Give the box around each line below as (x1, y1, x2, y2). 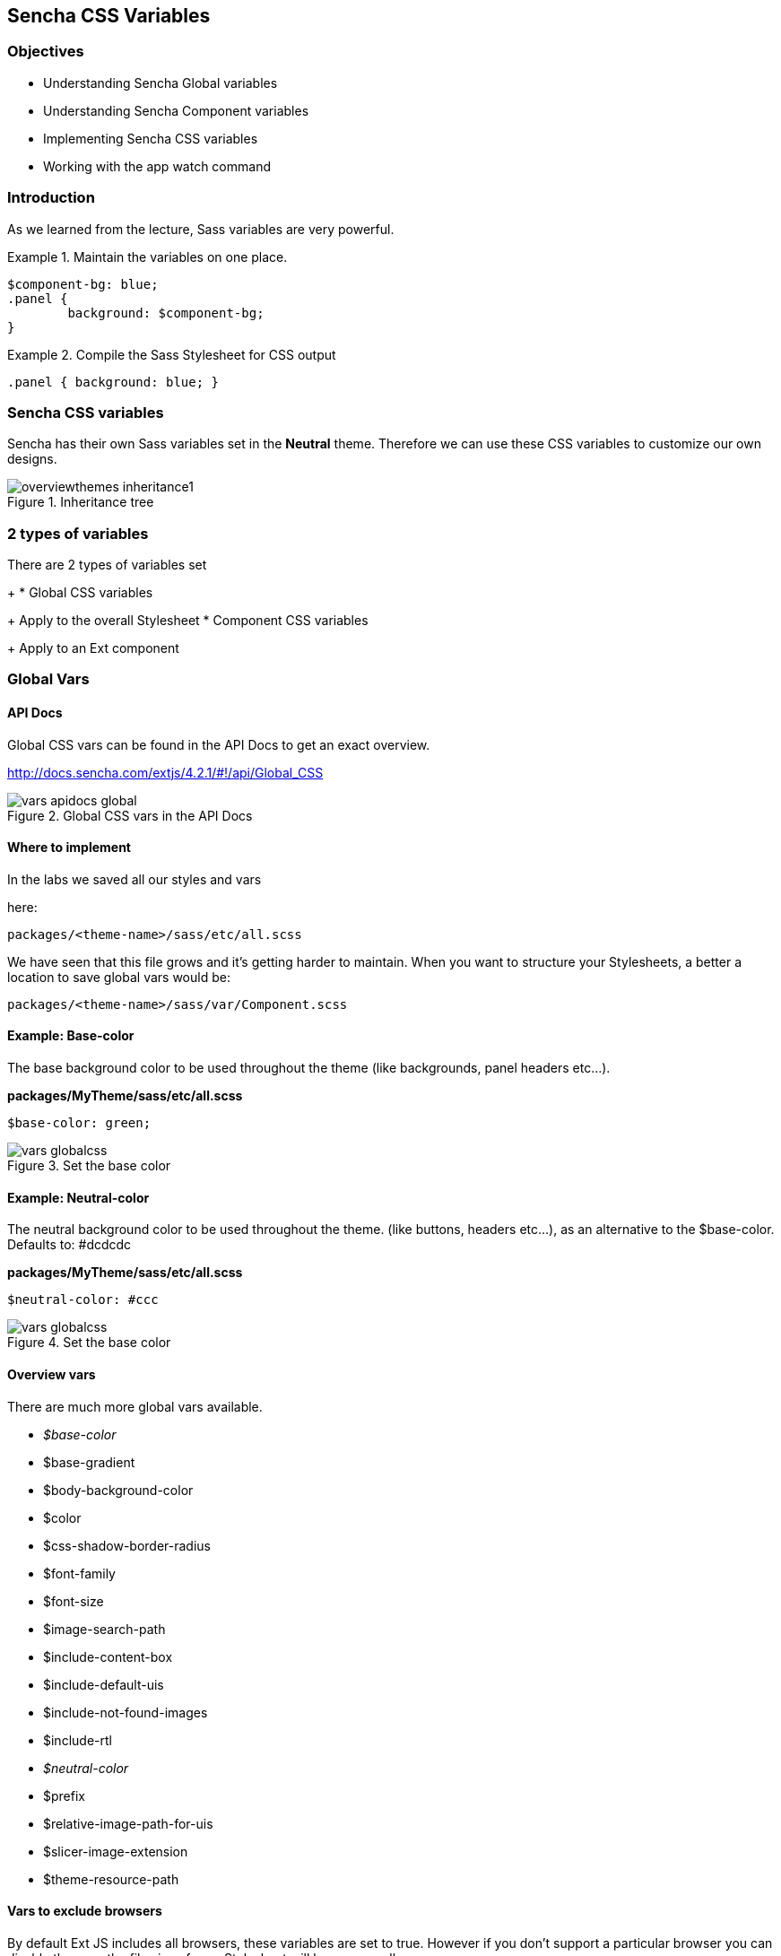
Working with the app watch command (43, 158, 271, 174)
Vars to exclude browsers (7, 1903, 162, 1919)
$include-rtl (43, 1732, 112, 1748)
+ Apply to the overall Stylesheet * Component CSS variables (7, 613, 369, 629)
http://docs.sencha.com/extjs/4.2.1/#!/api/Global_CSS (7, 764, 324, 780)
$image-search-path (43, 1621, 166, 1637)
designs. (7, 451, 57, 467)
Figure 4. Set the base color (7, 1334, 171, 1351)
